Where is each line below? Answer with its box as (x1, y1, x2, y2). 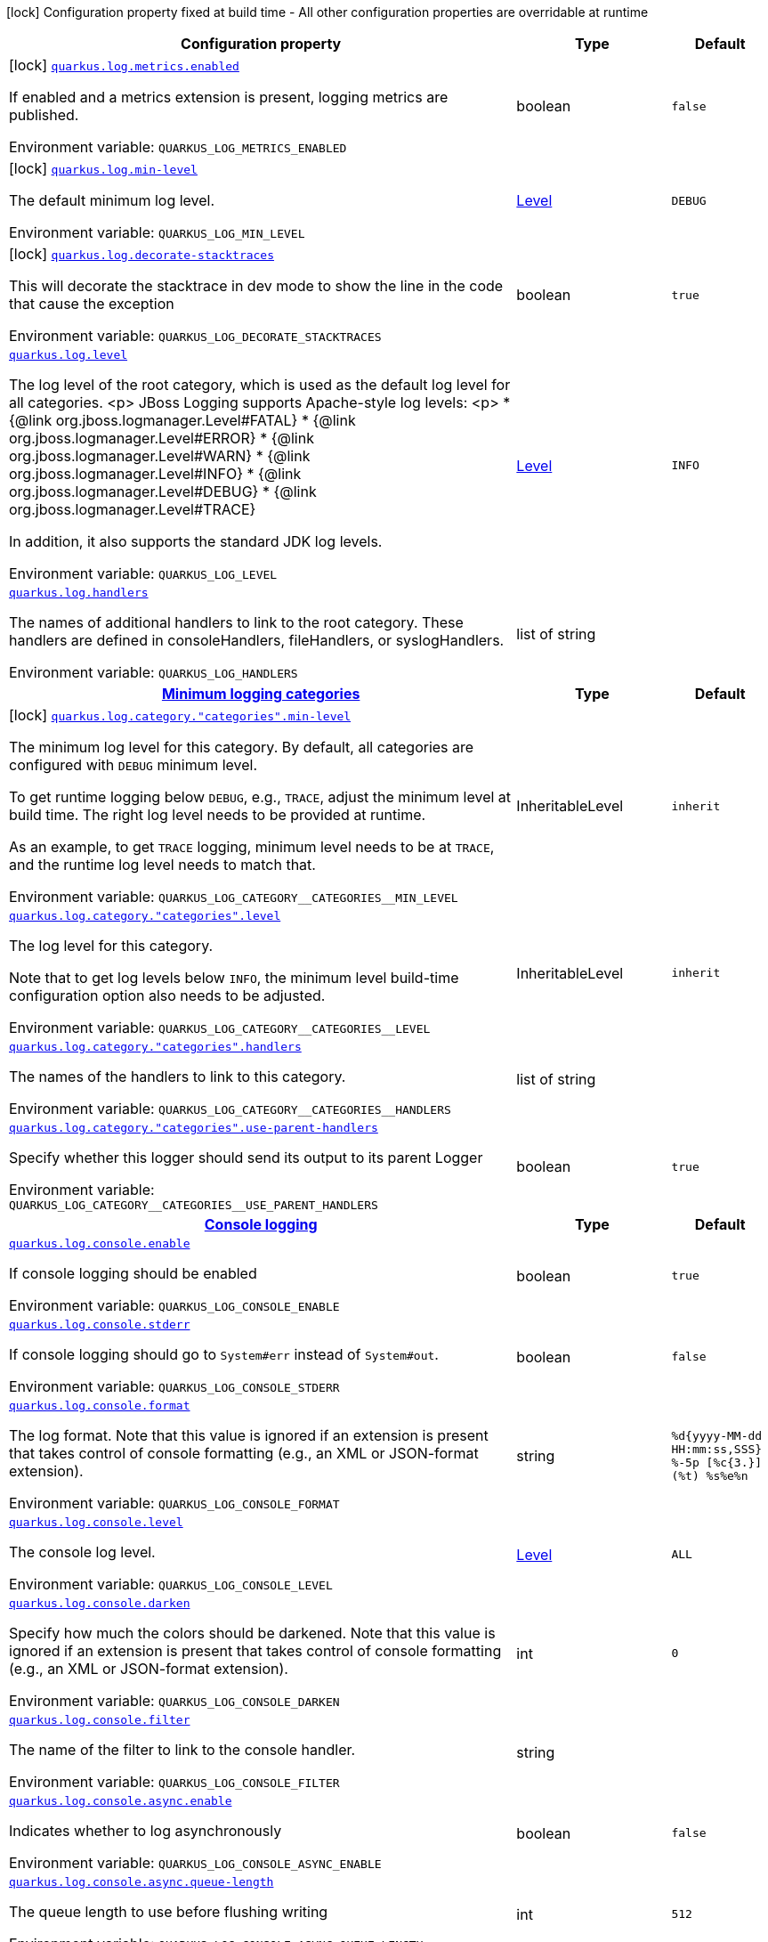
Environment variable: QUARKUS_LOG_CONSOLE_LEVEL (9, 1575, 333, 1593)
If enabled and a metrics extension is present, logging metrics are (9, 88, 449, 106)
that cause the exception (9, 295, 174, 313)
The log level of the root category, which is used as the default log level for (9, 376, 511, 394)
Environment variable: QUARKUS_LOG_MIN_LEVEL (9, 223, 305, 241)
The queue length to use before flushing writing (9, 1903, 328, 1921)
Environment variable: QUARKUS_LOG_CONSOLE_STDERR (9, 1377, 340, 1395)
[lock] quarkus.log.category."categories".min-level (9, 706, 352, 724)
